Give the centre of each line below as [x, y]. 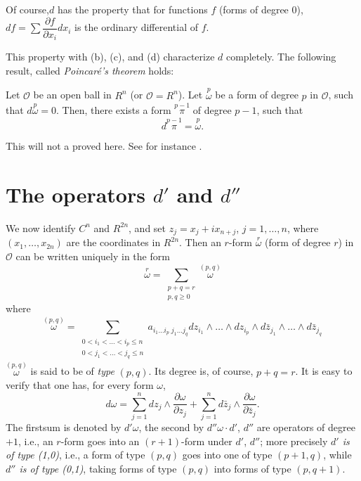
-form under [207, 441]
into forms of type [252, 468]
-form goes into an [100, 441]
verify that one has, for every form [80, 385]
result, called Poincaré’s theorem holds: [90, 70]
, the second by [171, 427]
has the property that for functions [132, 9]
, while [337, 455]
